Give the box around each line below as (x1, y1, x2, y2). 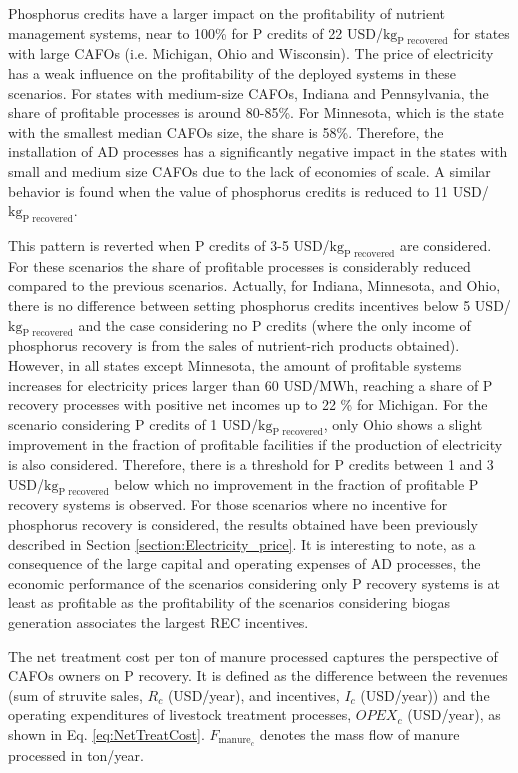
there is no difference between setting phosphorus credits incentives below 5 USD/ (8, 294, 511, 315)
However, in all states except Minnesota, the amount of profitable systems (8, 354, 462, 375)
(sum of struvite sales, (8, 684, 143, 705)
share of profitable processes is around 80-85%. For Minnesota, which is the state (8, 102, 504, 123)
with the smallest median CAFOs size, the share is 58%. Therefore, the (8, 121, 444, 142)
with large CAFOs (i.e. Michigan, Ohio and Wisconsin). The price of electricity (8, 43, 494, 64)
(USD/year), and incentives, (167, 684, 340, 705)
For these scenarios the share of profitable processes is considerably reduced (8, 255, 471, 276)
